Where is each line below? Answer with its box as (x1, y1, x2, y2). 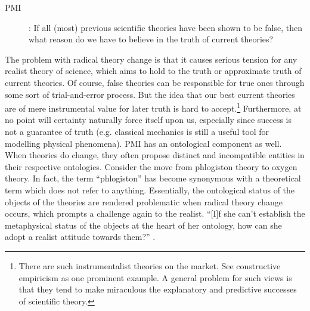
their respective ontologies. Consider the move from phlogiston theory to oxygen (5, 160, 297, 173)
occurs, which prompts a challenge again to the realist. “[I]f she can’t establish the (5, 207, 305, 220)
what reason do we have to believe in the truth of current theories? (29, 33, 274, 45)
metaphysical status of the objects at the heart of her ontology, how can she (5, 218, 282, 231)
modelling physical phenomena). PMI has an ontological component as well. (5, 137, 282, 149)
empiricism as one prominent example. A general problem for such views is (18, 271, 292, 284)
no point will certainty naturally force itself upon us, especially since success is (5, 113, 292, 126)
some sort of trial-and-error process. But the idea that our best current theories (5, 88, 295, 100)
